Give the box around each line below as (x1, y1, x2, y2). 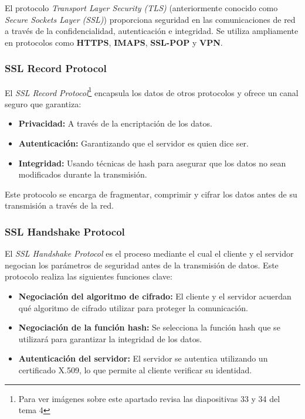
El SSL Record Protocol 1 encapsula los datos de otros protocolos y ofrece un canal (5, 84, 299, 98)
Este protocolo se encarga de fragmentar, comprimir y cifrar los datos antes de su (5, 188, 297, 200)
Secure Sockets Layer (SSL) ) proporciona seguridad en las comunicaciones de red (5, 13, 296, 25)
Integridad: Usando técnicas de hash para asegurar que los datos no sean (18, 156, 286, 169)
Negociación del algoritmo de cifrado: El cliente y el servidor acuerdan (18, 290, 292, 302)
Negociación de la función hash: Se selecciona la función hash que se (18, 321, 280, 333)
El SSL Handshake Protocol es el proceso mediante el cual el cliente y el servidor (5, 247, 294, 260)
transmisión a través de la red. (5, 199, 114, 212)
